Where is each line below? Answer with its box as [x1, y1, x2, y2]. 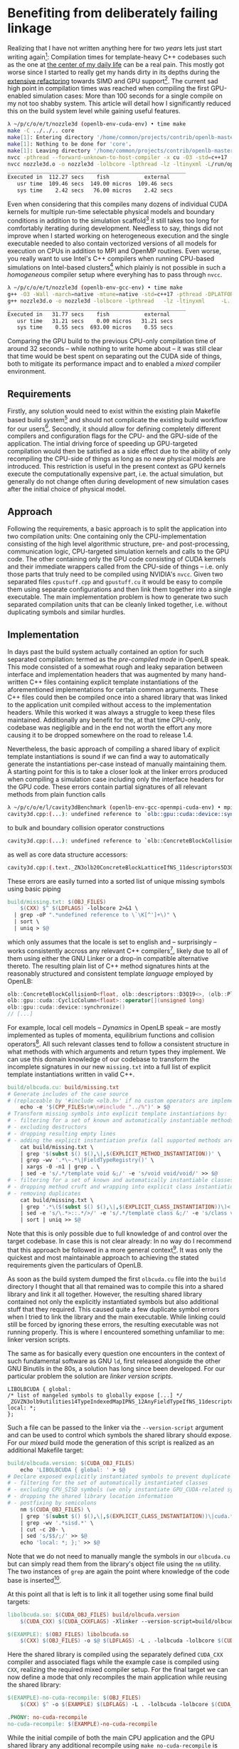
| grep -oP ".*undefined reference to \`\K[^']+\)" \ [14, 912, 176, 919]
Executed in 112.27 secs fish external [7, 173, 171, 181]
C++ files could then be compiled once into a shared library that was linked [7, 693, 228, 702]
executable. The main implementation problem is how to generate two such [7, 593, 228, 601]
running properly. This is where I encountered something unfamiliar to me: [7, 1327, 225, 1336]
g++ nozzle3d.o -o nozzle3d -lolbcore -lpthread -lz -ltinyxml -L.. [7, 297, 234, 305]
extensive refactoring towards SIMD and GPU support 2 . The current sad [7, 75, 218, 85]
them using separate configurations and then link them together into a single [7, 585, 232, 593]
